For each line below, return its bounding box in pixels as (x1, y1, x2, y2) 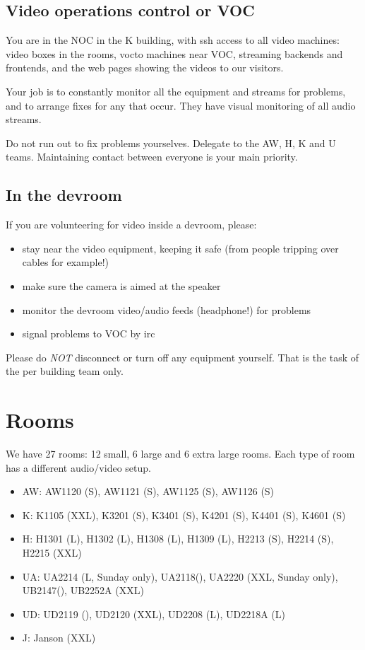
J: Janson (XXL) (22, 630, 96, 645)
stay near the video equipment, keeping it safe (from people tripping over (22, 240, 339, 255)
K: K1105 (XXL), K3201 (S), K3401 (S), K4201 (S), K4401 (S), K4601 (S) (22, 507, 346, 522)
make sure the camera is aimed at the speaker (22, 278, 221, 293)
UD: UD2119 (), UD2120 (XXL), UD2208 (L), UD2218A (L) (22, 606, 285, 621)
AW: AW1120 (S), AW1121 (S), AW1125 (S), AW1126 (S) (22, 484, 275, 499)
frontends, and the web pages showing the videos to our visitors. (6, 60, 284, 75)
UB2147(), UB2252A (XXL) (22, 583, 144, 598)
